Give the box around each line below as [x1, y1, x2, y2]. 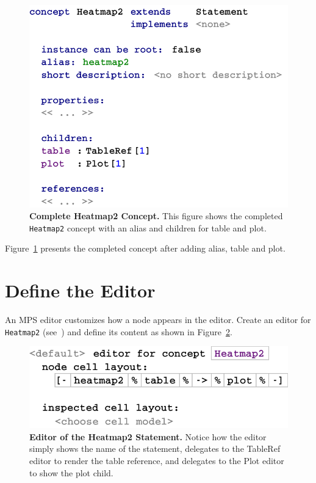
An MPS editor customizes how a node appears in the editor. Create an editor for [5, 313, 311, 326]
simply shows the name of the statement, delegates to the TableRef [29, 442, 281, 455]
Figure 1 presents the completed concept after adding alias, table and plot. [5, 242, 285, 255]
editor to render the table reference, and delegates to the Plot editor [29, 454, 284, 467]
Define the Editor [5, 278, 156, 303]
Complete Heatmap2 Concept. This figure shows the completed [29, 209, 283, 222]
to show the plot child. [29, 466, 113, 479]
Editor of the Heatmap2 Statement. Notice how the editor [29, 430, 267, 443]
